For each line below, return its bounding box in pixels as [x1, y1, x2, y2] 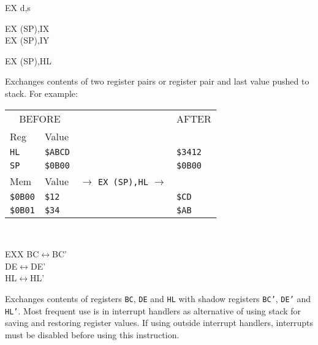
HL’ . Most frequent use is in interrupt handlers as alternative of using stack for [5, 304, 301, 317]
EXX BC [5, 248, 39, 260]
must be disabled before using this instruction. [5, 328, 180, 341]
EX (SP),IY [5, 34, 50, 47]
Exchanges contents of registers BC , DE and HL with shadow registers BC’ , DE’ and [5, 292, 311, 305]
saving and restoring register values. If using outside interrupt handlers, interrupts [5, 316, 314, 329]
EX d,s [5, 1, 31, 13]
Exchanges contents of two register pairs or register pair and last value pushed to [5, 75, 309, 88]
